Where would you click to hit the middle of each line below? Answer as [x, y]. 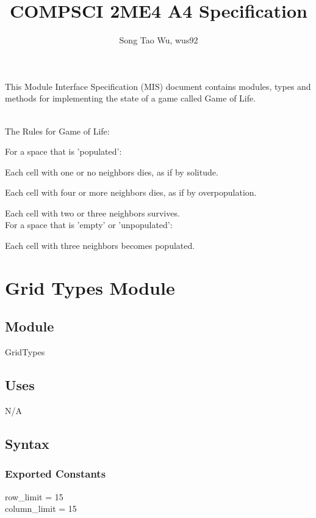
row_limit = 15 [34, 496]
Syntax [27, 444]
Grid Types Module [90, 287]
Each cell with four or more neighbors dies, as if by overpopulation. [131, 192]
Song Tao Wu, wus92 [159, 40]
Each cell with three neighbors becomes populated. [100, 246]
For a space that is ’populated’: [63, 151]
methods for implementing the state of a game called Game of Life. [131, 98]
